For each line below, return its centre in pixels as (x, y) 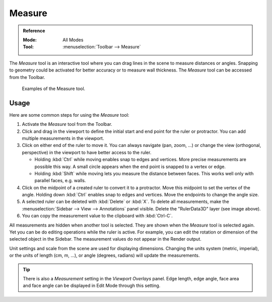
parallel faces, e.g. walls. (60, 181)
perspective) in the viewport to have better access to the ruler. (87, 152)
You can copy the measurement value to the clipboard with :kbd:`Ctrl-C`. (97, 216)
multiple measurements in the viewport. (63, 138)
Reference (34, 31)
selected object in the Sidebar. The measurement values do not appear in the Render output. (105, 239)
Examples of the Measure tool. (54, 89)
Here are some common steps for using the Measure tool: (69, 115)
